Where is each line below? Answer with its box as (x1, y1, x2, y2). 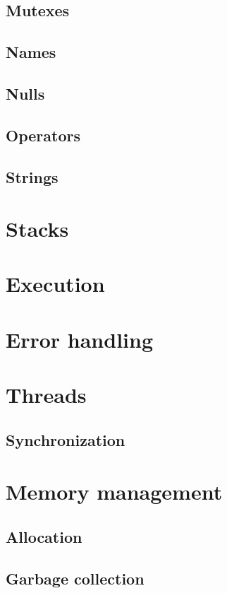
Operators (6, 124, 80, 146)
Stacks (6, 214, 69, 243)
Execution (6, 269, 105, 298)
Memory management (6, 477, 223, 506)
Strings (6, 165, 59, 187)
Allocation (6, 525, 82, 547)
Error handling (6, 324, 153, 353)
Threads (6, 380, 87, 409)
